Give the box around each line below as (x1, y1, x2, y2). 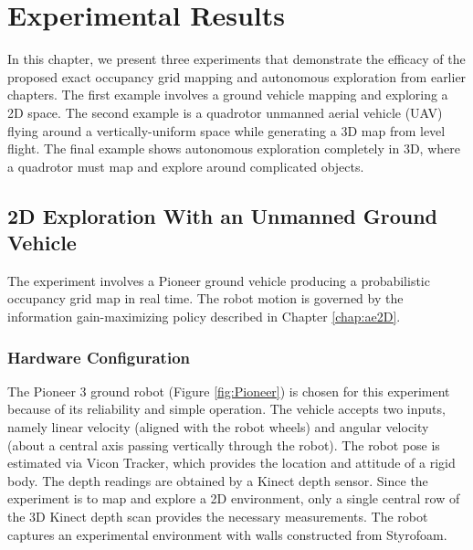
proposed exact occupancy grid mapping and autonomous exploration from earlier (7, 67, 467, 86)
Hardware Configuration (7, 345, 190, 368)
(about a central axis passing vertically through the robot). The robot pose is (7, 435, 440, 454)
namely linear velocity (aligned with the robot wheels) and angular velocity (7, 418, 429, 437)
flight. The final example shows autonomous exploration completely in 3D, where (7, 139, 460, 158)
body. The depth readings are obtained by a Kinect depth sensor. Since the (7, 471, 428, 490)
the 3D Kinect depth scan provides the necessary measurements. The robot (7, 507, 428, 526)
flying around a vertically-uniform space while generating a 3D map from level (7, 121, 446, 140)
